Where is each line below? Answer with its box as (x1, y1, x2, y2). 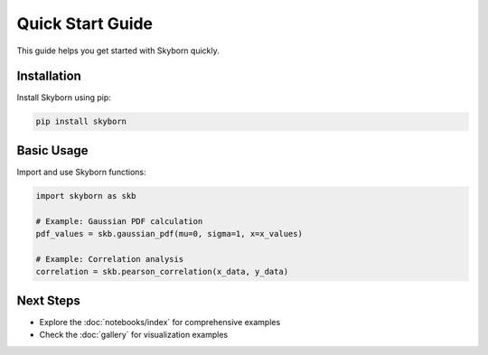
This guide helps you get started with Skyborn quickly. (16, 45, 221, 56)
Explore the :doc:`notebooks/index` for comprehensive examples (39, 316, 281, 327)
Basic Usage (16, 143, 89, 158)
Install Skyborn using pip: (16, 92, 112, 103)
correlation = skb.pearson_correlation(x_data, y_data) (35, 266, 289, 277)
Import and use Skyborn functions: (16, 166, 146, 177)
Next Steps (16, 293, 80, 308)
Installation (16, 69, 81, 84)
